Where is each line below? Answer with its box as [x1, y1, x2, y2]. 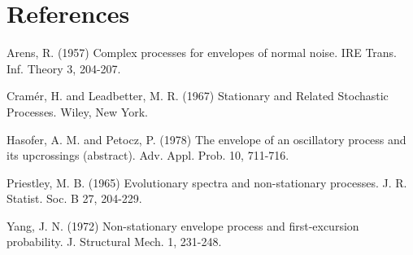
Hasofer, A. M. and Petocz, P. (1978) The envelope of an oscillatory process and [7, 130, 406, 147]
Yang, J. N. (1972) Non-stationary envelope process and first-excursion [7, 217, 359, 234]
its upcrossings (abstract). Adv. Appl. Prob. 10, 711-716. [7, 147, 289, 164]
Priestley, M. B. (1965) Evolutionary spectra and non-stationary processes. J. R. [7, 174, 407, 191]
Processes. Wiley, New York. [7, 103, 148, 120]
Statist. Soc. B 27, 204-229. [7, 190, 142, 207]
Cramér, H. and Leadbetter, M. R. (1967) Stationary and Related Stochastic [7, 87, 389, 104]
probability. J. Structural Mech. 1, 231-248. [7, 233, 222, 250]
